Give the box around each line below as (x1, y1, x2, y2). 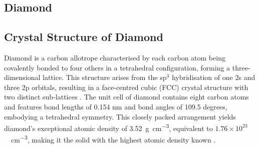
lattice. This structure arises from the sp (43, 72, 167, 82)
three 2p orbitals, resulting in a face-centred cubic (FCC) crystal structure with (4, 81, 248, 92)
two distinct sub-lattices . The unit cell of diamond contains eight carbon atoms (4, 91, 249, 102)
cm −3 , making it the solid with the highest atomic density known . (11, 133, 216, 145)
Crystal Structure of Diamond (4, 29, 163, 44)
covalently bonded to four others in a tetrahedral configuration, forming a (4, 62, 230, 72)
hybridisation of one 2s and (171, 72, 255, 82)
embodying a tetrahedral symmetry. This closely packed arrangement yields (4, 111, 236, 121)
